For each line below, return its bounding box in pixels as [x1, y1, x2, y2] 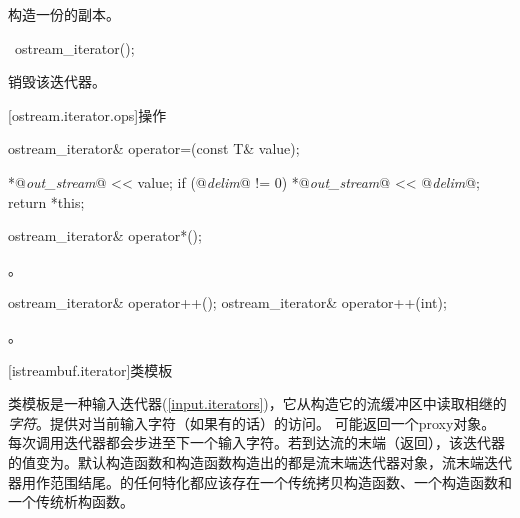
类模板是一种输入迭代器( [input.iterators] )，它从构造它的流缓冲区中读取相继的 [8, 393, 507, 414]
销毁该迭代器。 [8, 71, 106, 92]
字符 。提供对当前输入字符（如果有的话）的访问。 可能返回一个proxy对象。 [8, 412, 496, 433]
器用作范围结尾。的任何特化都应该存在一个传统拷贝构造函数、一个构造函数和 [8, 471, 512, 492]
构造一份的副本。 [8, 4, 120, 24]
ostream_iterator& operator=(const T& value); [8, 138, 300, 159]
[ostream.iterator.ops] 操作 [8, 104, 167, 125]
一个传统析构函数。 [8, 491, 134, 512]
